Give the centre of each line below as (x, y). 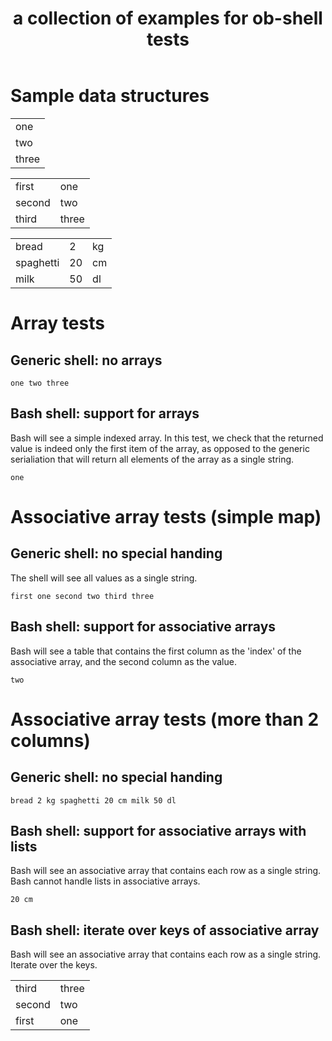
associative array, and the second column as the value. (123, 661)
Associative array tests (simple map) (166, 516)
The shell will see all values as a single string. (104, 578)
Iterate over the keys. (54, 965)
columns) (50, 740)
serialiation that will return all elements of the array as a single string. (152, 459)
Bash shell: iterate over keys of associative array (165, 930)
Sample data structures (110, 96)
